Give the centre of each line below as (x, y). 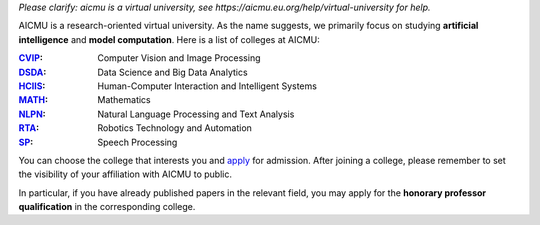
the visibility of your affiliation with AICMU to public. (125, 174)
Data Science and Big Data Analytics (173, 72)
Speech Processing (137, 142)
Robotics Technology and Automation (174, 128)
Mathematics (124, 100)
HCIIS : (32, 86)
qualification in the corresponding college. (107, 207)
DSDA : (32, 72)
